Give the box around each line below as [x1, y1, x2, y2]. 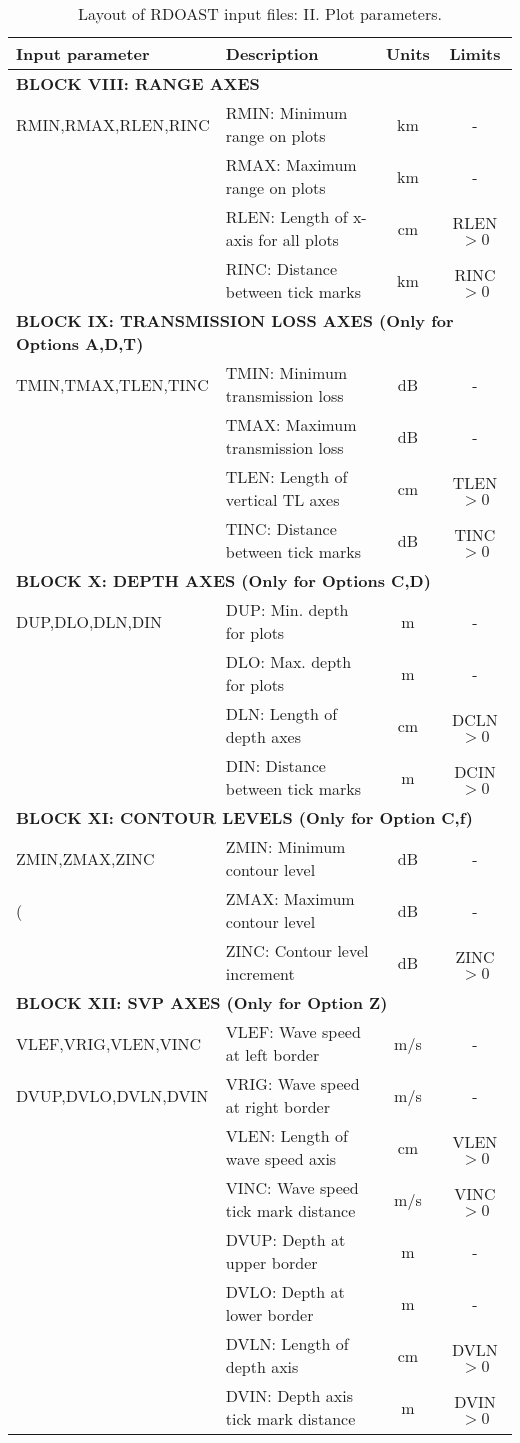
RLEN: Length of [225, 205, 348, 228]
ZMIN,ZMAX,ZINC [16, 846, 155, 870]
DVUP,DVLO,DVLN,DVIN [16, 1083, 209, 1107]
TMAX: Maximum [225, 413, 357, 436]
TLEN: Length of [225, 465, 348, 488]
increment [225, 962, 295, 985]
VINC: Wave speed [225, 1176, 359, 1199]
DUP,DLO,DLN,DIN [16, 609, 163, 633]
